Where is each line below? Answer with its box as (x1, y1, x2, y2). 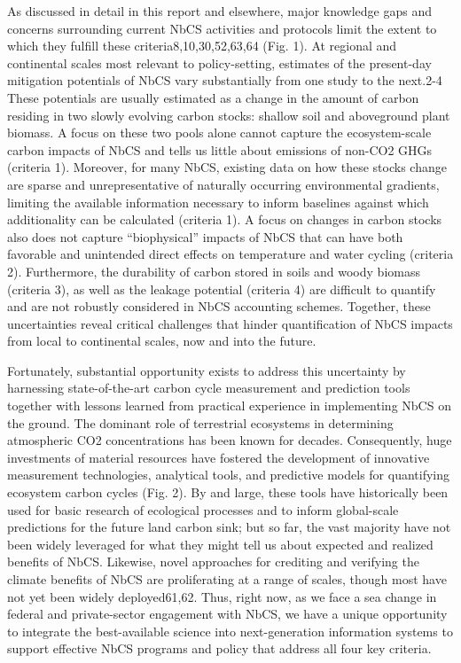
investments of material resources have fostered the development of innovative (7, 448, 430, 466)
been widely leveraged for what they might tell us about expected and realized (7, 534, 434, 553)
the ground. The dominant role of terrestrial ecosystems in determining (7, 413, 394, 432)
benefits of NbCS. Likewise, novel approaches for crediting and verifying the (7, 552, 419, 571)
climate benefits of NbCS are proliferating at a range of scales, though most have (7, 570, 447, 588)
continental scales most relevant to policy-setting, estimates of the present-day (7, 53, 432, 72)
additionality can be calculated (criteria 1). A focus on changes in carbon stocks (7, 210, 442, 229)
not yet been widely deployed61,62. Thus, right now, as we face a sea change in (7, 587, 437, 605)
